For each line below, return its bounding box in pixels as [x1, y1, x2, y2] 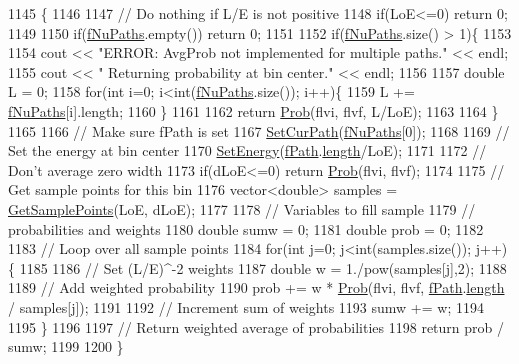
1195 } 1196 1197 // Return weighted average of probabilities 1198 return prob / [8, 316, 504, 337]
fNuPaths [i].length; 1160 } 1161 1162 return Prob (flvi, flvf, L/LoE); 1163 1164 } [8, 100, 499, 121]
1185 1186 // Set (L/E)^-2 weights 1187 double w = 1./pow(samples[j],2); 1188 [19, 257, 507, 278]
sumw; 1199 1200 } [8, 336, 124, 357]
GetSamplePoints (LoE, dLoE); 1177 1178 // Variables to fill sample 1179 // [8, 198, 476, 219]
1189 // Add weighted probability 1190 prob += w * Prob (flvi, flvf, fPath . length [8, 277, 505, 298]
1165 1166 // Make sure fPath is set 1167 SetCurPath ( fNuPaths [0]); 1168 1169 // [8, 120, 510, 141]
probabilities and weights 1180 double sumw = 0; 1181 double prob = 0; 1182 [8, 218, 484, 239]
